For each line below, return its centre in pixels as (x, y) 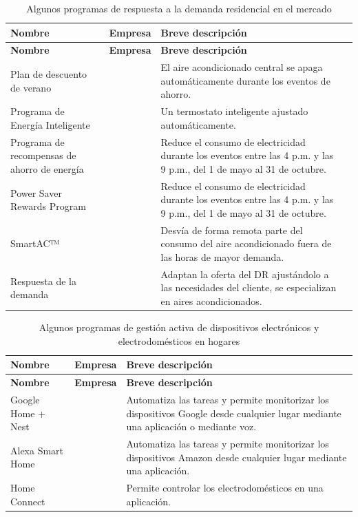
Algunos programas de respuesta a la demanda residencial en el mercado (179, 8)
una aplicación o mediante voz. (191, 426)
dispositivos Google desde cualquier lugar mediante (234, 413)
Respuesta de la (43, 281)
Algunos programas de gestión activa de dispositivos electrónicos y (179, 327)
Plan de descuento (49, 74)
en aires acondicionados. (211, 301)
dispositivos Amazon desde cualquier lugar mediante (236, 457)
